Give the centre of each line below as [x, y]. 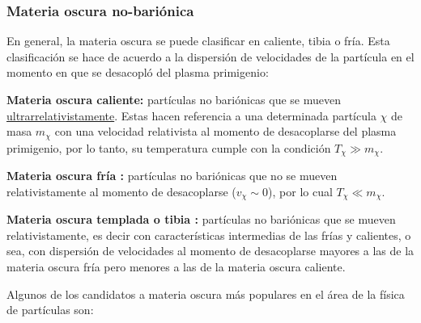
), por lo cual [300, 191]
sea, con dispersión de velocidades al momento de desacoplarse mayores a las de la [210, 251]
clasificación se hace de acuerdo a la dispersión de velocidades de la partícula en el [210, 56]
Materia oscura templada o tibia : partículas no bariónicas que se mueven [201, 219]
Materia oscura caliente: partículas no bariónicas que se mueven [174, 99]
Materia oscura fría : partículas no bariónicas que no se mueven [172, 176]
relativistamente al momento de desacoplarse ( [121, 191]
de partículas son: [50, 310]
